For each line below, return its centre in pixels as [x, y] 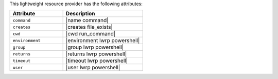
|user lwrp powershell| [93, 68]
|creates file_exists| [89, 27]
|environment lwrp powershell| [103, 41]
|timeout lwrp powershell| [97, 61]
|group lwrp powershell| [95, 47]
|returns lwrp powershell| [96, 54]
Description [80, 14]
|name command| [87, 21]
